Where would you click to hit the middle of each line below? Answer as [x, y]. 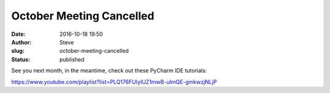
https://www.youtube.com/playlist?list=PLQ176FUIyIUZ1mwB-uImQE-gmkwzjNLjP [114, 81]
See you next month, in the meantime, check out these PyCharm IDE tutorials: [109, 71]
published [72, 59]
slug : [18, 51]
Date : [18, 34]
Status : [21, 59]
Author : [21, 42]
